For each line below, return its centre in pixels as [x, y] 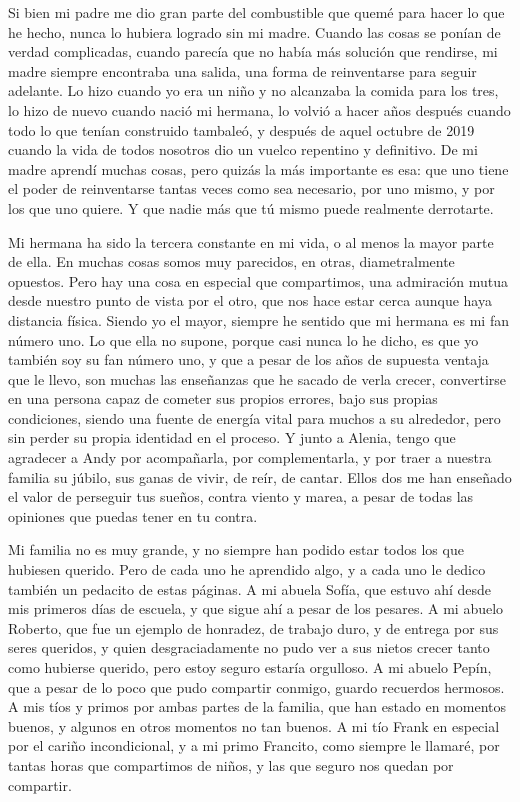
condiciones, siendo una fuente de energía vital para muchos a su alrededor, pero [254, 417]
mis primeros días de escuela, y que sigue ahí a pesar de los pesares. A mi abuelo [256, 608]
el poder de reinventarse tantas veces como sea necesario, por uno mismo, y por [251, 188]
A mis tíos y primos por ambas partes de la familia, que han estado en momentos [257, 706]
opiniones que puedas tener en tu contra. [133, 515]
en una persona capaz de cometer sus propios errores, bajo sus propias [223, 398]
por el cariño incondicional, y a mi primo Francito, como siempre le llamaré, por [254, 745]
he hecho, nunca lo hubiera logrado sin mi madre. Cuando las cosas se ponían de [254, 31]
